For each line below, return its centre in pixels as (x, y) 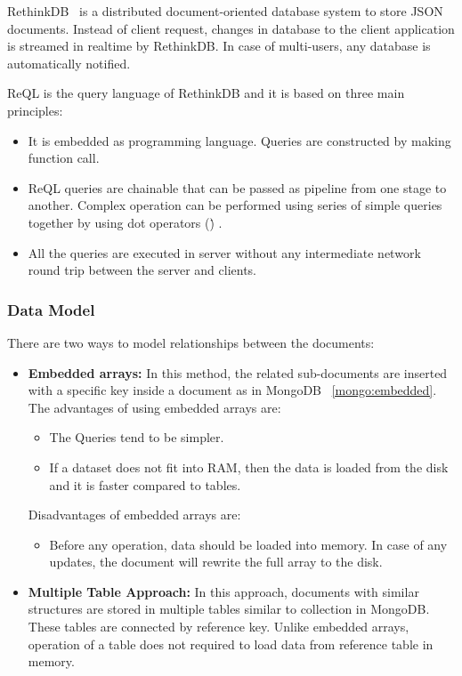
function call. (64, 158)
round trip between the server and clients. (142, 270)
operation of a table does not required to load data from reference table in (231, 644)
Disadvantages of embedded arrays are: (134, 515)
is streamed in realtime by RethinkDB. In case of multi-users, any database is (219, 46)
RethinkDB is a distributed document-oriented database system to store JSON (225, 11)
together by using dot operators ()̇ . (125, 222)
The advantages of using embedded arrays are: (154, 407)
